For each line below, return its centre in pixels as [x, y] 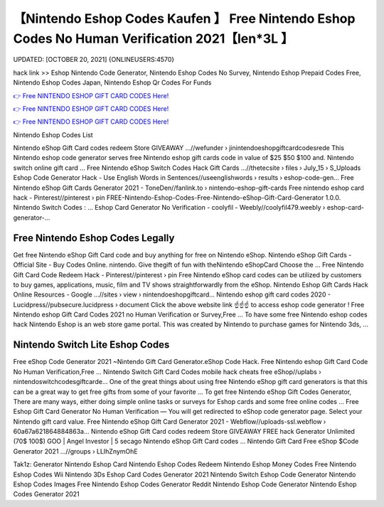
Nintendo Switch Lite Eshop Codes [91, 345]
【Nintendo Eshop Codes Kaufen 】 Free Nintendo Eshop [184, 18]
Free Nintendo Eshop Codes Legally [94, 238]
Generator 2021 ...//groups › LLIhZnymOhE [75, 451]
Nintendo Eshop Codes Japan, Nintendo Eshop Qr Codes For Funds [112, 82]
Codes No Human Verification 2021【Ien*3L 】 [154, 38]
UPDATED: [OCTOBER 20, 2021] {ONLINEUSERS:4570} [94, 60]
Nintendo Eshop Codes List [53, 134]
